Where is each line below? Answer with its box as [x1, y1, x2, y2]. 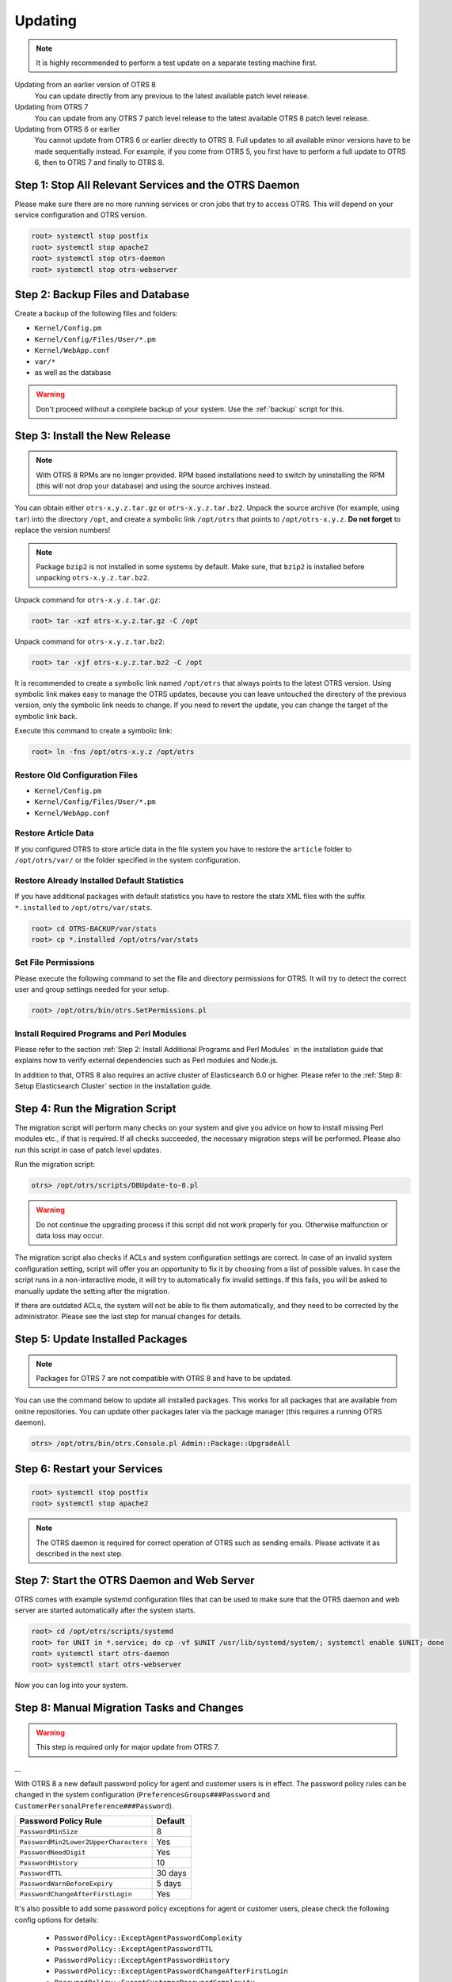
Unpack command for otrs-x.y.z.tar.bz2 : [14, 637, 165, 646]
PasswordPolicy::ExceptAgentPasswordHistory [54, 1955, 230, 1965]
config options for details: [14, 1915, 99, 1924]
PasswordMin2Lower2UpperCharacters [19, 1838, 148, 1846]
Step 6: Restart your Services [14, 1462, 163, 1475]
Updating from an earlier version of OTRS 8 [14, 80, 156, 90]
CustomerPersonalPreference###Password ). [14, 1800, 174, 1811]
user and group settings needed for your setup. [14, 985, 169, 994]
